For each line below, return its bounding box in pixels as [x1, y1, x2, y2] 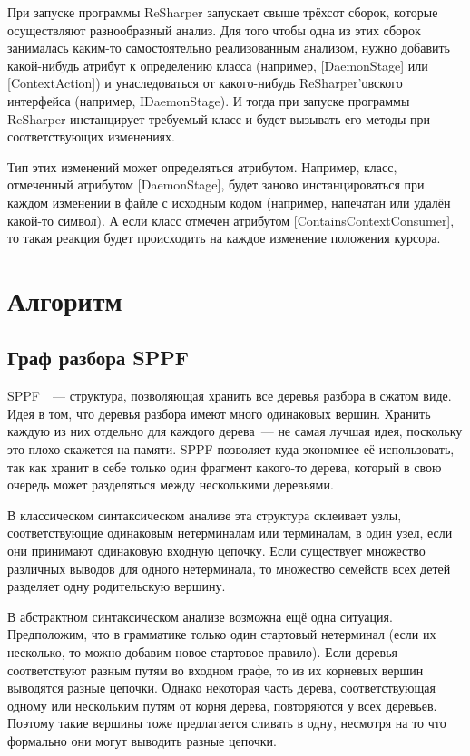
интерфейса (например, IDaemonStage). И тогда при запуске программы [7, 91, 410, 110]
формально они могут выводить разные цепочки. [7, 731, 278, 750]
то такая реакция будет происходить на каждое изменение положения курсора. [7, 228, 441, 247]
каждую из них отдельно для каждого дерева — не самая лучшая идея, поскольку [7, 422, 463, 441]
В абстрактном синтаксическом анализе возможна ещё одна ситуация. [7, 606, 393, 625]
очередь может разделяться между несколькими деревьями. [7, 475, 334, 494]
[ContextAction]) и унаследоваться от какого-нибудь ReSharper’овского [7, 73, 403, 92]
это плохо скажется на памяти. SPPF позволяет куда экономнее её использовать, [7, 440, 455, 459]
